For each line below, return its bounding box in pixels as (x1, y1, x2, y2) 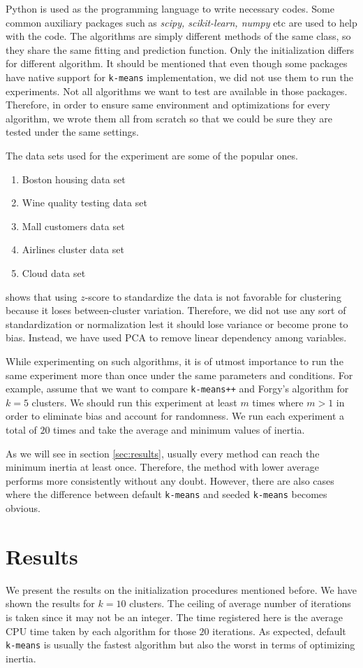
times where (252, 395, 304, 409)
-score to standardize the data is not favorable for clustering (84, 289, 341, 304)
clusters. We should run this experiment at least (31, 395, 237, 409)
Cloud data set (22, 265, 86, 280)
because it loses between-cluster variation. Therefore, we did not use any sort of (6, 303, 346, 318)
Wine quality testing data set (22, 195, 147, 210)
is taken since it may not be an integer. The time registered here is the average (6, 609, 343, 624)
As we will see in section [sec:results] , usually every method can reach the (6, 446, 320, 460)
